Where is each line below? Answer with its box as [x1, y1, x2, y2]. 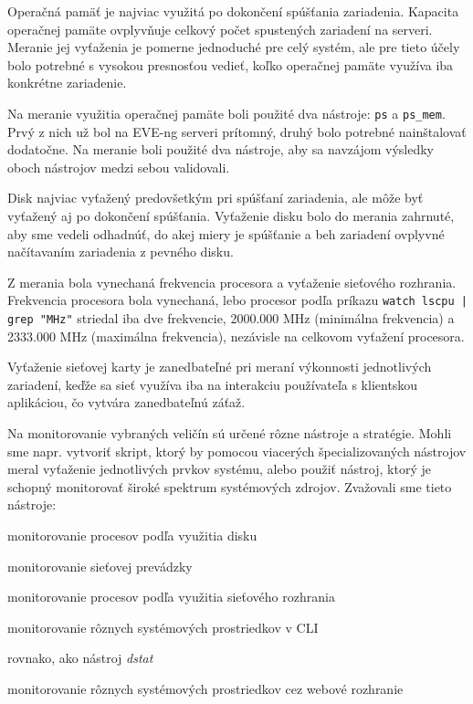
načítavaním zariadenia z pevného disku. [7, 242, 234, 261]
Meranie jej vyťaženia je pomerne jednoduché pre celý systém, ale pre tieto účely [7, 37, 460, 57]
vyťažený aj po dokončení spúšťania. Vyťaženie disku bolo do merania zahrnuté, [7, 206, 455, 225]
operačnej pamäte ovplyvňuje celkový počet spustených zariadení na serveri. [7, 19, 433, 38]
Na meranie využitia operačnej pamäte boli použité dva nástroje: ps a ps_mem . [7, 103, 446, 122]
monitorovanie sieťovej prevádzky [7, 556, 193, 575]
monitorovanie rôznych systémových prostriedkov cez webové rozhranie [7, 679, 404, 698]
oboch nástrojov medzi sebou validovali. [7, 157, 230, 176]
